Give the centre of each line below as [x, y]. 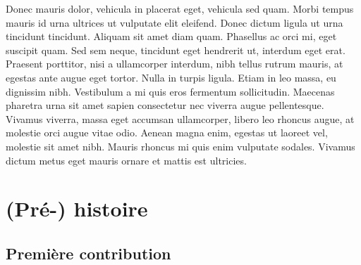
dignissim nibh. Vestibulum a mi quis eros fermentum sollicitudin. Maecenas [170, 91]
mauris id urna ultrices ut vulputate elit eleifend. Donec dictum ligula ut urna [175, 22]
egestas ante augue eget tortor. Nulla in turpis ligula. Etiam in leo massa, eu [171, 77]
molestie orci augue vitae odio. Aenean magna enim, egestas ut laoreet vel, [167, 132]
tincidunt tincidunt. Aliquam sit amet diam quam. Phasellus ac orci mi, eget [171, 36]
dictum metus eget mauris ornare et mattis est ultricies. [126, 160]
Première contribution [88, 253]
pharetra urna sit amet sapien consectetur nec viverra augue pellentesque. [165, 105]
